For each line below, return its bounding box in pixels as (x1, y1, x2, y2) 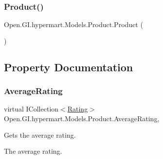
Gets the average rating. (4, 129, 76, 140)
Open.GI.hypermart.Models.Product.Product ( (4, 19, 143, 30)
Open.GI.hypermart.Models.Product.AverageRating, (4, 113, 160, 123)
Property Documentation (4, 59, 133, 74)
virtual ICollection (4, 104, 59, 114)
